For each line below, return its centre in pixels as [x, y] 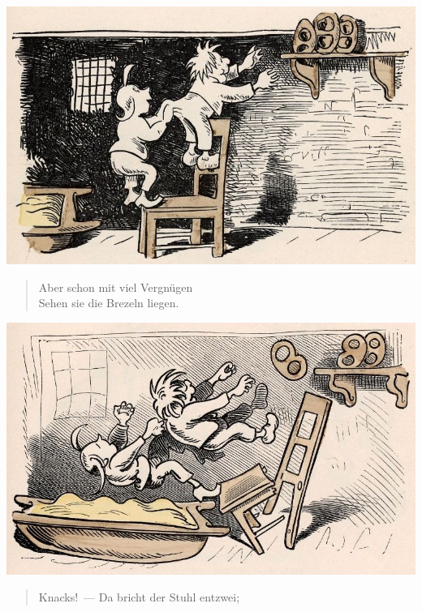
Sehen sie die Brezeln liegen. [109, 303]
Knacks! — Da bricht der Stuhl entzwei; [139, 597]
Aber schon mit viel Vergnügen [116, 287]
